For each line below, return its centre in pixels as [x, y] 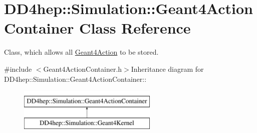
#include [18, 69]
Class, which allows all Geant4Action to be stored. [81, 52]
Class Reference [135, 28]
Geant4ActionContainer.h [83, 69]
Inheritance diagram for [167, 69]
